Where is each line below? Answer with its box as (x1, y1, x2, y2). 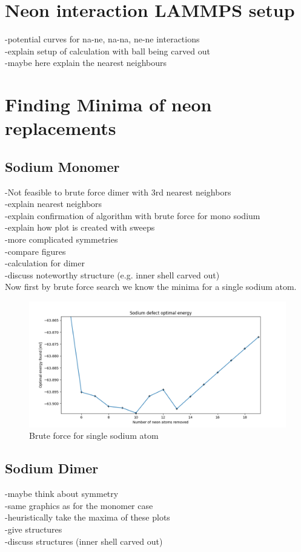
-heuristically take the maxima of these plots (5, 511, 170, 524)
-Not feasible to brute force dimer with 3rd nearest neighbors (5, 185, 231, 198)
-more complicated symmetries (5, 233, 118, 246)
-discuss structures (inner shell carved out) (5, 534, 163, 547)
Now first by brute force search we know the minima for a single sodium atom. (5, 280, 297, 293)
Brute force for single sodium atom (29, 429, 159, 442)
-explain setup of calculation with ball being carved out (5, 44, 210, 57)
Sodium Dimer (5, 459, 99, 478)
